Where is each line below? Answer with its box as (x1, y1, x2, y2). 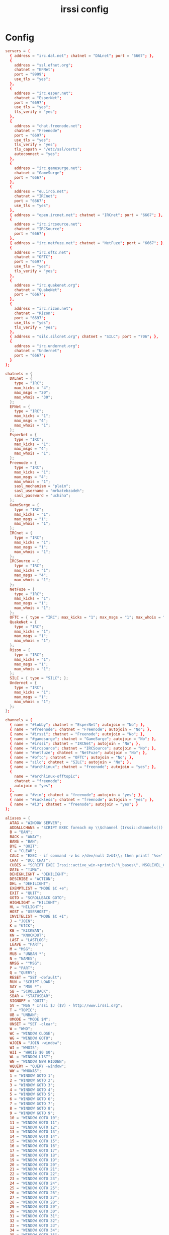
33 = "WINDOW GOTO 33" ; (10, 1223, 59, 1228)
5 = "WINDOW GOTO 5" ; (10, 1092, 55, 1097)
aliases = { (5, 815, 30, 820)
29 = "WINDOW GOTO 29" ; (10, 1204, 59, 1209)
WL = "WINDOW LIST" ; (10, 1054, 53, 1060)
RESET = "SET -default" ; (10, 975, 62, 980)
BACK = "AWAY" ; (10, 835, 42, 840)
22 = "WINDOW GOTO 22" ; (10, 1172, 59, 1177)
